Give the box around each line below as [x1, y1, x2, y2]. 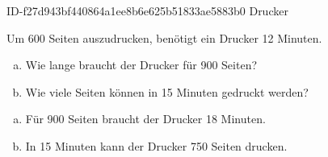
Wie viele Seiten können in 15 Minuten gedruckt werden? [25, 83, 309, 100]
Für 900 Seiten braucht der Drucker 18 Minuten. [25, 110, 266, 127]
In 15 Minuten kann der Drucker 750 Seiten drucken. [25, 137, 288, 154]
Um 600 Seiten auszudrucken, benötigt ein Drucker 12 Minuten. [6, 29, 322, 46]
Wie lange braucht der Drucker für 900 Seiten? [25, 56, 258, 73]
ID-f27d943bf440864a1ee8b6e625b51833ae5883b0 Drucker [6, 2, 288, 19]
